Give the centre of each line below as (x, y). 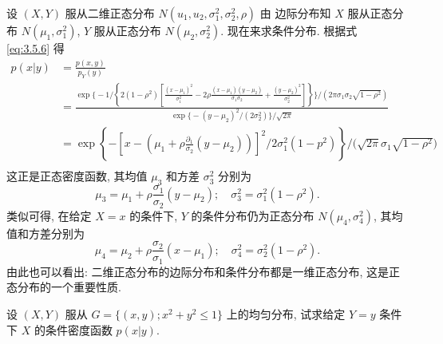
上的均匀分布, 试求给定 (286, 314)
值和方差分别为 (45, 233)
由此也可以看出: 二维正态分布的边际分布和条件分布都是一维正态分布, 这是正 (204, 271)
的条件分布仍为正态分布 (253, 215)
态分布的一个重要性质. (64, 287)
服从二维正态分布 (110, 13)
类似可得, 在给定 (49, 215)
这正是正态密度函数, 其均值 (77, 176)
